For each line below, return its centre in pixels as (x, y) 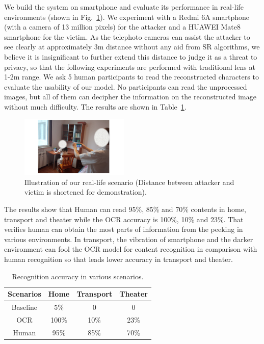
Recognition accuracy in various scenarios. (78, 276)
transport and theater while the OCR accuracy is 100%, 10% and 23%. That (124, 219)
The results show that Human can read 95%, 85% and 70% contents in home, (125, 209)
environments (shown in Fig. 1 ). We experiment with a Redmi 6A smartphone (127, 17)
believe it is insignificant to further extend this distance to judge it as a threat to (131, 56)
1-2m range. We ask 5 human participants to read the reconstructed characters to (131, 77)
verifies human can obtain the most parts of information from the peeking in (124, 229)
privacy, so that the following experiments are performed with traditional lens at (130, 67)
